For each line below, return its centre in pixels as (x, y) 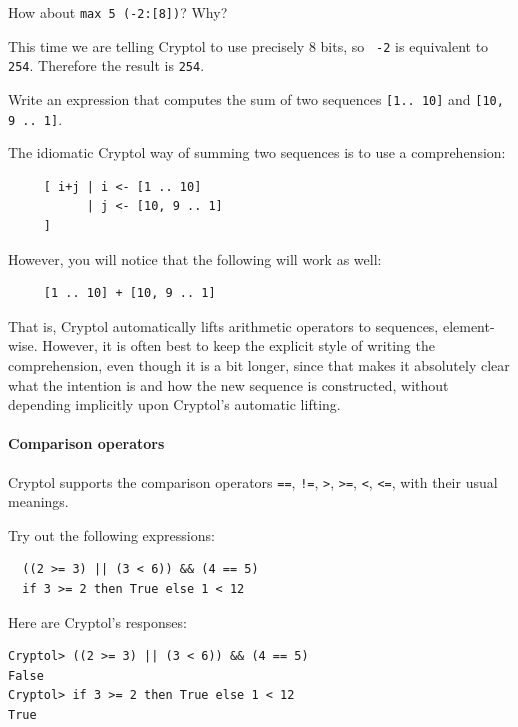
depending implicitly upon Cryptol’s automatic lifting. (174, 404)
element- (468, 325)
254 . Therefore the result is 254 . (106, 65)
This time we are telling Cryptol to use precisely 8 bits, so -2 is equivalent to (248, 45)
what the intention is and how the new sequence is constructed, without (228, 384)
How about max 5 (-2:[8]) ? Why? (118, 12)
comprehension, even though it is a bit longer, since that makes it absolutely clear (259, 365)
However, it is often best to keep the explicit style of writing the (238, 345)
